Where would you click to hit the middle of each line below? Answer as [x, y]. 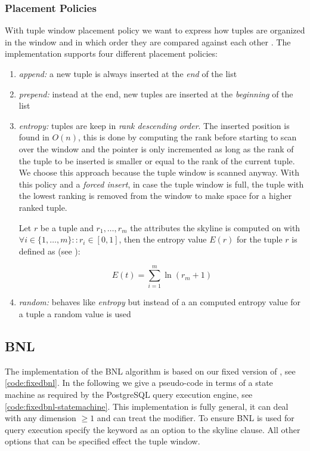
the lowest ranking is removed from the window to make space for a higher [155, 196]
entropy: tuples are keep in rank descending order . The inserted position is [154, 125]
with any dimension [41, 418]
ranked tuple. [43, 207]
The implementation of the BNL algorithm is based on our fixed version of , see [150, 371]
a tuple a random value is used [75, 314]
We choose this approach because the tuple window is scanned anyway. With [159, 172]
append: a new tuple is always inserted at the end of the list [128, 73]
